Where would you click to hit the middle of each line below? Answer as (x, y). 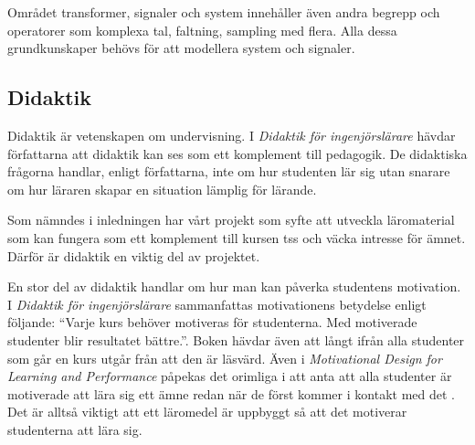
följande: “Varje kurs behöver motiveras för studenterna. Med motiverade (212, 322)
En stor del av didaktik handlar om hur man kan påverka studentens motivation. (234, 286)
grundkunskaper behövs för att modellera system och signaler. (181, 48)
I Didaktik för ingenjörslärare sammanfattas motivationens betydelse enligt (217, 304)
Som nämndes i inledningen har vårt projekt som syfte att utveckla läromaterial (231, 220)
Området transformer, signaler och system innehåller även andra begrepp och (224, 12)
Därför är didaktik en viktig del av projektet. (134, 255)
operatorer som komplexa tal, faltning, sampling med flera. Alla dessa (202, 30)
